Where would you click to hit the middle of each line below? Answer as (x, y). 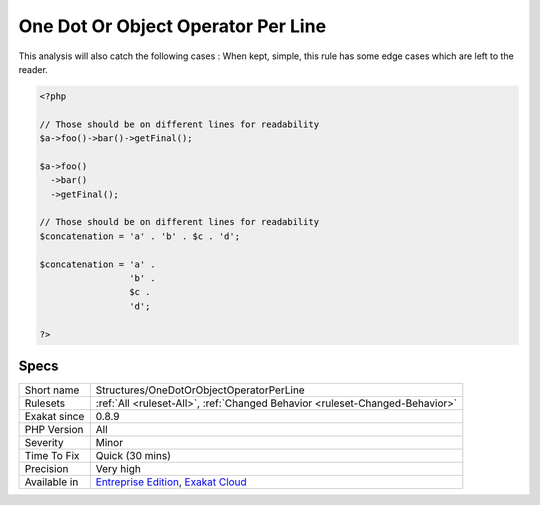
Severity (44, 443)
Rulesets (44, 403)
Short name (52, 390)
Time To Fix (52, 456)
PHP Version (54, 430)
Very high (118, 469)
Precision (46, 469)
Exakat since (54, 417)
